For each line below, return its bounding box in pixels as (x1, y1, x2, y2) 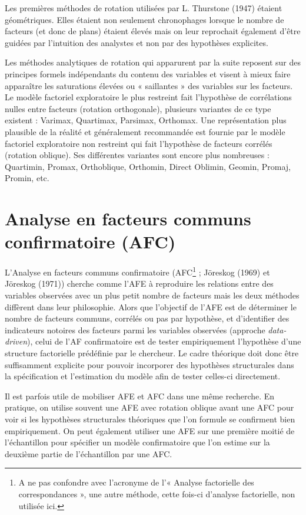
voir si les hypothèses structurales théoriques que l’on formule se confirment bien (5, 413, 295, 425)
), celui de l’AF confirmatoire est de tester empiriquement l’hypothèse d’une (27, 335, 301, 347)
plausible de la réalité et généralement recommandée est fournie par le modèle (5, 125, 285, 137)
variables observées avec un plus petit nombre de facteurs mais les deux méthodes (5, 289, 300, 301)
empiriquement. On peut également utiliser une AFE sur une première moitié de (5, 424, 295, 437)
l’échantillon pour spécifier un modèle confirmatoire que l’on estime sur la (5, 436, 270, 448)
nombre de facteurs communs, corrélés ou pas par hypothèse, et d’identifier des (5, 312, 290, 324)
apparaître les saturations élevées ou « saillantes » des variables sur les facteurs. (5, 79, 293, 91)
